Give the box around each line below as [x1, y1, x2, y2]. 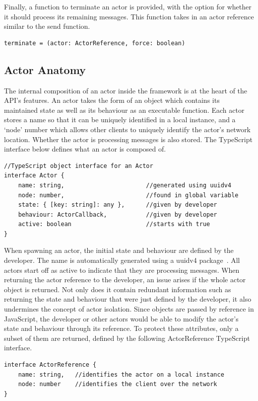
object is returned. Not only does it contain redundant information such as [4, 284, 231, 294]
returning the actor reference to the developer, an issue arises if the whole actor [4, 274, 246, 285]
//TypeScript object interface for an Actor [4, 162, 153, 169]
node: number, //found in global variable [18, 191, 239, 199]
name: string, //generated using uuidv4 [18, 181, 232, 189]
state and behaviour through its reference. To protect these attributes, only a [4, 323, 239, 333]
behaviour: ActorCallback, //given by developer [18, 211, 217, 218]
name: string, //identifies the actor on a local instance [18, 371, 224, 378]
